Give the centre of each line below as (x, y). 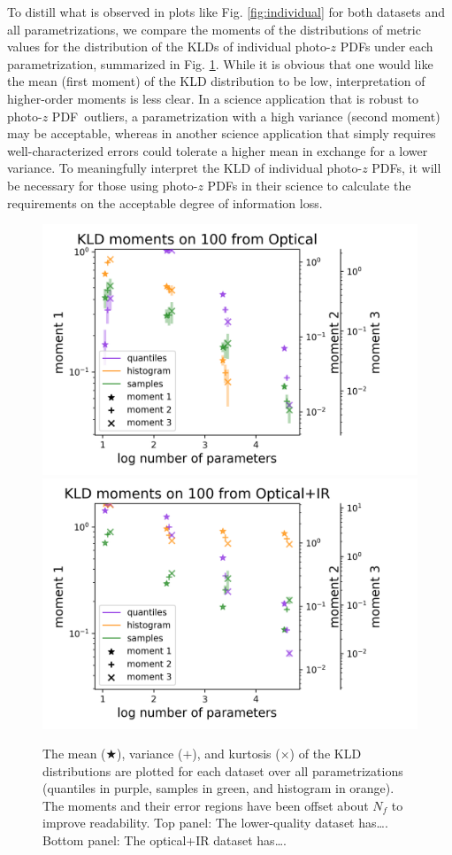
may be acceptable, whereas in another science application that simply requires (222, 133)
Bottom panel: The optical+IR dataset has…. (165, 840)
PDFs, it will (406, 168)
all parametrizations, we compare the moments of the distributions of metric (214, 29)
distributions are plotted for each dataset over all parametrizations (223, 770)
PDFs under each (387, 47)
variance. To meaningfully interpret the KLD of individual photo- (185, 168)
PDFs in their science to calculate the (309, 185)
